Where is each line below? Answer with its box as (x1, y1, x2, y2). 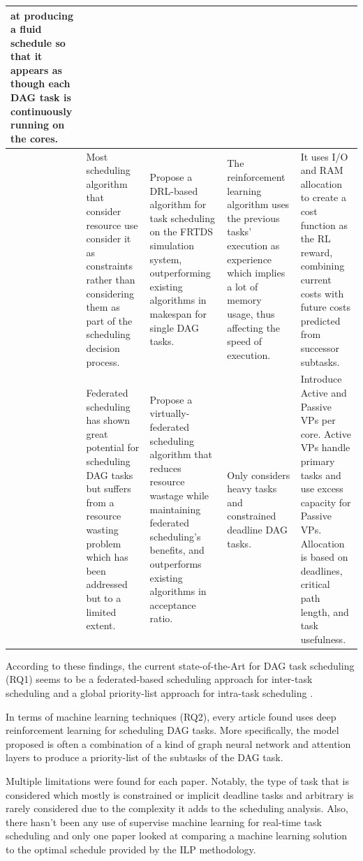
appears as (10, 62, 62, 77)
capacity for (300, 494, 351, 509)
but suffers (86, 481, 131, 496)
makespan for (149, 307, 207, 321)
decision (86, 341, 120, 355)
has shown (86, 413, 131, 427)
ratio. (149, 611, 173, 626)
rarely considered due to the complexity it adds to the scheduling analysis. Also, (6, 801, 348, 816)
